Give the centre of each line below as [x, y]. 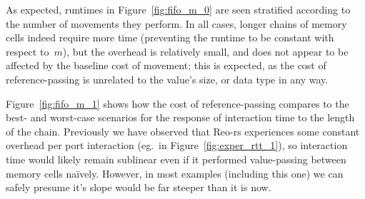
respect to [27, 51]
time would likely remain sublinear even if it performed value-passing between [176, 159]
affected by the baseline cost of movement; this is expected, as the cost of [166, 65]
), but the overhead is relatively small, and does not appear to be [205, 51]
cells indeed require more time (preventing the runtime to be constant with [170, 37]
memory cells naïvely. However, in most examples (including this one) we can [175, 173]
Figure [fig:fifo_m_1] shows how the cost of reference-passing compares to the [177, 103]
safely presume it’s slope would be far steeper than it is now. [139, 187]
